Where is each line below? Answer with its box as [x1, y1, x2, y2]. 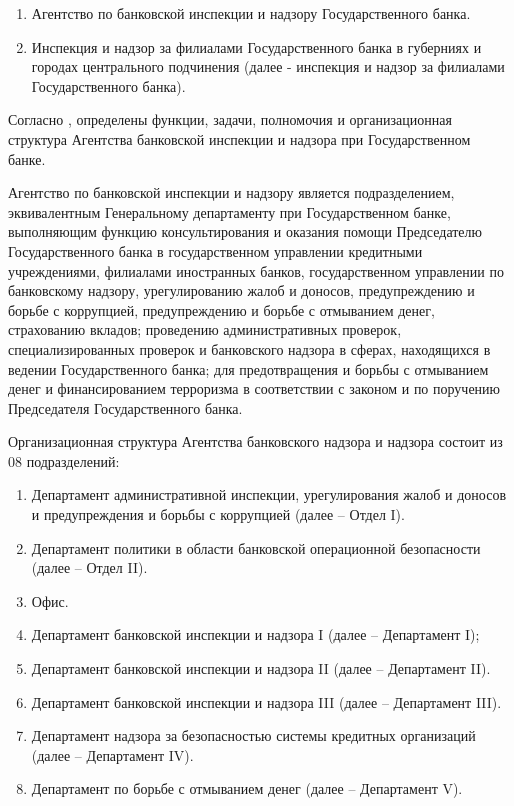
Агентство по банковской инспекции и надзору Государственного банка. [31, 3, 471, 23]
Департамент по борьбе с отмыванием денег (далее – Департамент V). [31, 778, 463, 799]
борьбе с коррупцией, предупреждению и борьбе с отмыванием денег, [8, 299, 435, 320]
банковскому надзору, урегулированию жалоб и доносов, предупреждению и [8, 280, 475, 301]
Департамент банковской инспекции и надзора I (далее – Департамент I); [31, 624, 480, 645]
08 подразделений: [8, 450, 120, 471]
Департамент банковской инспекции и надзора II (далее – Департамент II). [31, 658, 491, 679]
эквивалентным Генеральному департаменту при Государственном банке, [8, 201, 451, 222]
